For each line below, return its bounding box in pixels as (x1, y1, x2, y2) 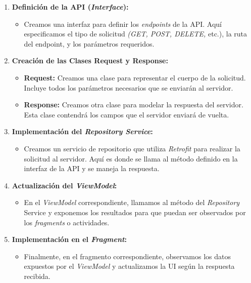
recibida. (24, 270, 51, 281)
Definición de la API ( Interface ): (12, 2, 129, 12)
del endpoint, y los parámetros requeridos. (24, 38, 155, 49)
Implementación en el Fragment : (12, 234, 127, 245)
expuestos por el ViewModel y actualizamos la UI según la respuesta (24, 261, 235, 271)
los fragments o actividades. (24, 217, 110, 227)
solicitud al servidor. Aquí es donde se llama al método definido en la (24, 153, 238, 164)
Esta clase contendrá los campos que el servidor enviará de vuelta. (24, 109, 229, 119)
